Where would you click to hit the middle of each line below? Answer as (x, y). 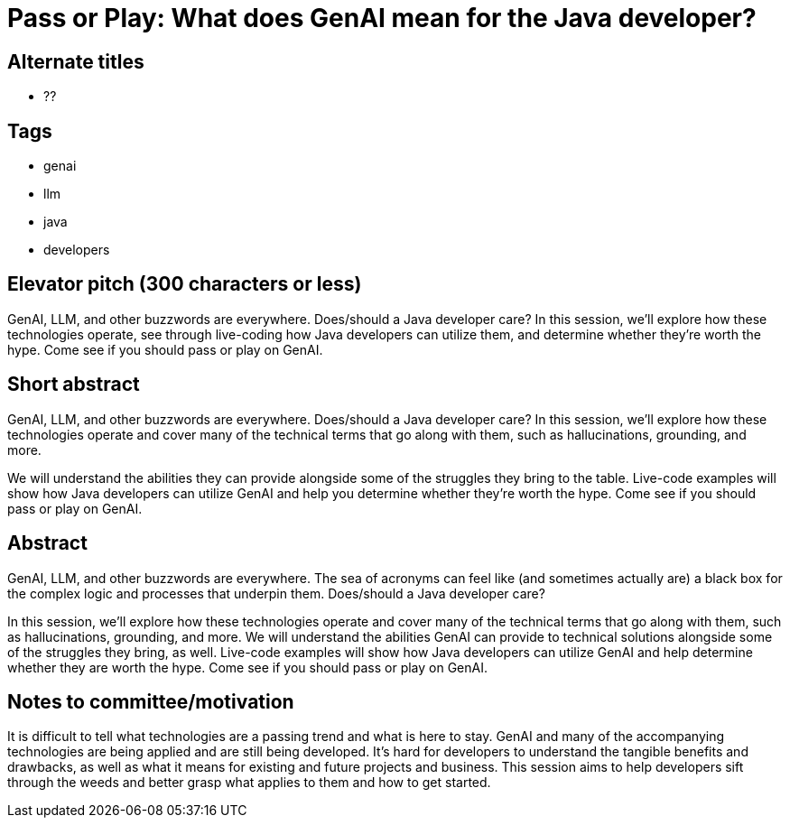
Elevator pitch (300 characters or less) (185, 284)
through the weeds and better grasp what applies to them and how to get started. (249, 783)
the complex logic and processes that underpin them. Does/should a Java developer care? (276, 593)
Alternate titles (76, 61)
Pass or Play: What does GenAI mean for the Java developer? (382, 18)
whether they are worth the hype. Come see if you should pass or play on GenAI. (248, 667)
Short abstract (74, 385)
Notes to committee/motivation (151, 701)
